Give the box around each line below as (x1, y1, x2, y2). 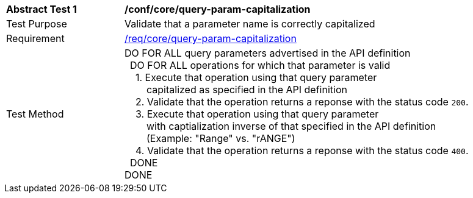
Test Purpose (6, 18, 67, 30)
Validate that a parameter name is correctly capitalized (125, 18, 375, 30)
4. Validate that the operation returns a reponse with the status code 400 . (135, 144, 469, 157)
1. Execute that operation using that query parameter (135, 71, 377, 83)
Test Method (6, 108, 64, 120)
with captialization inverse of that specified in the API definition (146, 120, 436, 132)
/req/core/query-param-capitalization (125, 32, 297, 44)
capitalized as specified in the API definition (146, 83, 347, 96)
